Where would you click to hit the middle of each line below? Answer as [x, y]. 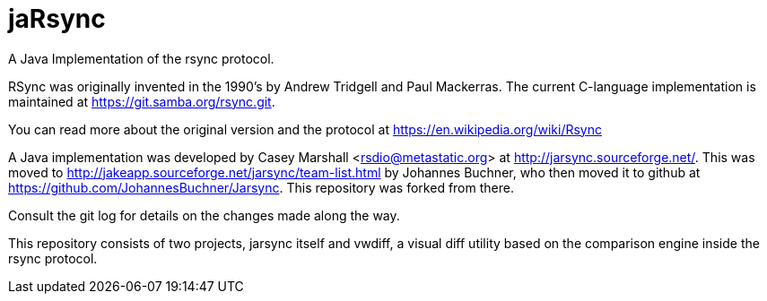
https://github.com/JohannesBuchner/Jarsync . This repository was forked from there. [261, 187]
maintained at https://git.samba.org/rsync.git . [142, 101]
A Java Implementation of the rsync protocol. [141, 58]
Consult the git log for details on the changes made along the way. [204, 215]
